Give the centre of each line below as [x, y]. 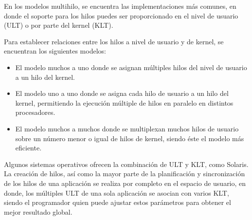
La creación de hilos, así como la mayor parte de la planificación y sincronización [125, 174]
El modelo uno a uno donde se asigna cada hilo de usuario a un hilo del [122, 93]
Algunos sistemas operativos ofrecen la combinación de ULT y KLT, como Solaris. [126, 164]
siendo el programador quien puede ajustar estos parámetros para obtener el [117, 202]
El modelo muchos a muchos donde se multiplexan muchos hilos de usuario [127, 128]
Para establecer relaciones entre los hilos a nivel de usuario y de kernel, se [114, 41]
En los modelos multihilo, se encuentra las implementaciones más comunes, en [120, 6]
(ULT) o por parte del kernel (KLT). [59, 25]
